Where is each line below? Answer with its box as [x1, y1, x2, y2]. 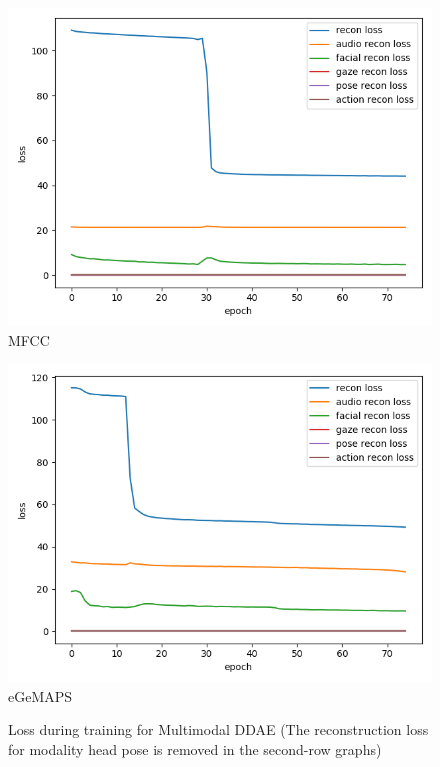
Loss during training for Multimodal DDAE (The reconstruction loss [8, 719, 429, 740]
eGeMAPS [8, 685, 73, 706]
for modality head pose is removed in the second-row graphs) [8, 738, 382, 759]
